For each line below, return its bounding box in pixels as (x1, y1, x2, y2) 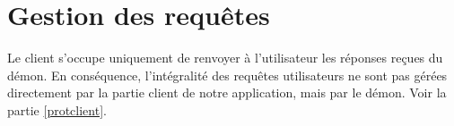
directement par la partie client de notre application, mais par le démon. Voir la (7, 83, 447, 102)
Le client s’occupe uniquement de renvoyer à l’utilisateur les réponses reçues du (7, 48, 443, 67)
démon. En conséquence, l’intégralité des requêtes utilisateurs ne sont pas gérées (7, 65, 448, 84)
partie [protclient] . (7, 100, 107, 119)
